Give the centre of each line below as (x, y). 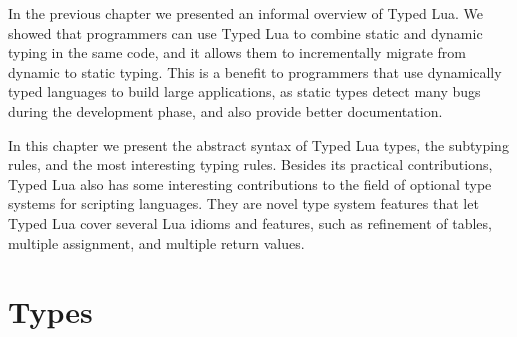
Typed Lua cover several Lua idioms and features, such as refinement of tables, (250, 222)
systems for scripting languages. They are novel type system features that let (243, 203)
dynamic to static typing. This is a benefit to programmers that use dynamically (255, 71)
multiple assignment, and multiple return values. (156, 242)
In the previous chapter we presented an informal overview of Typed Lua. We (245, 13)
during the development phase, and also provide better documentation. (225, 110)
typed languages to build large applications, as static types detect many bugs (244, 91)
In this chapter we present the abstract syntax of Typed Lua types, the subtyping (258, 144)
